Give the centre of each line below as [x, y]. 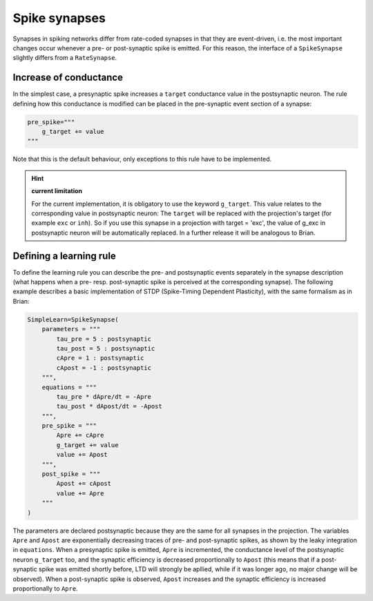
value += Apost [82, 455]
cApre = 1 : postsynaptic [100, 358]
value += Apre [80, 493]
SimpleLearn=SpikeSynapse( [73, 319]
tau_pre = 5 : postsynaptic [104, 339]
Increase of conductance [68, 78]
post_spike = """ [71, 474]
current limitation [57, 191]
